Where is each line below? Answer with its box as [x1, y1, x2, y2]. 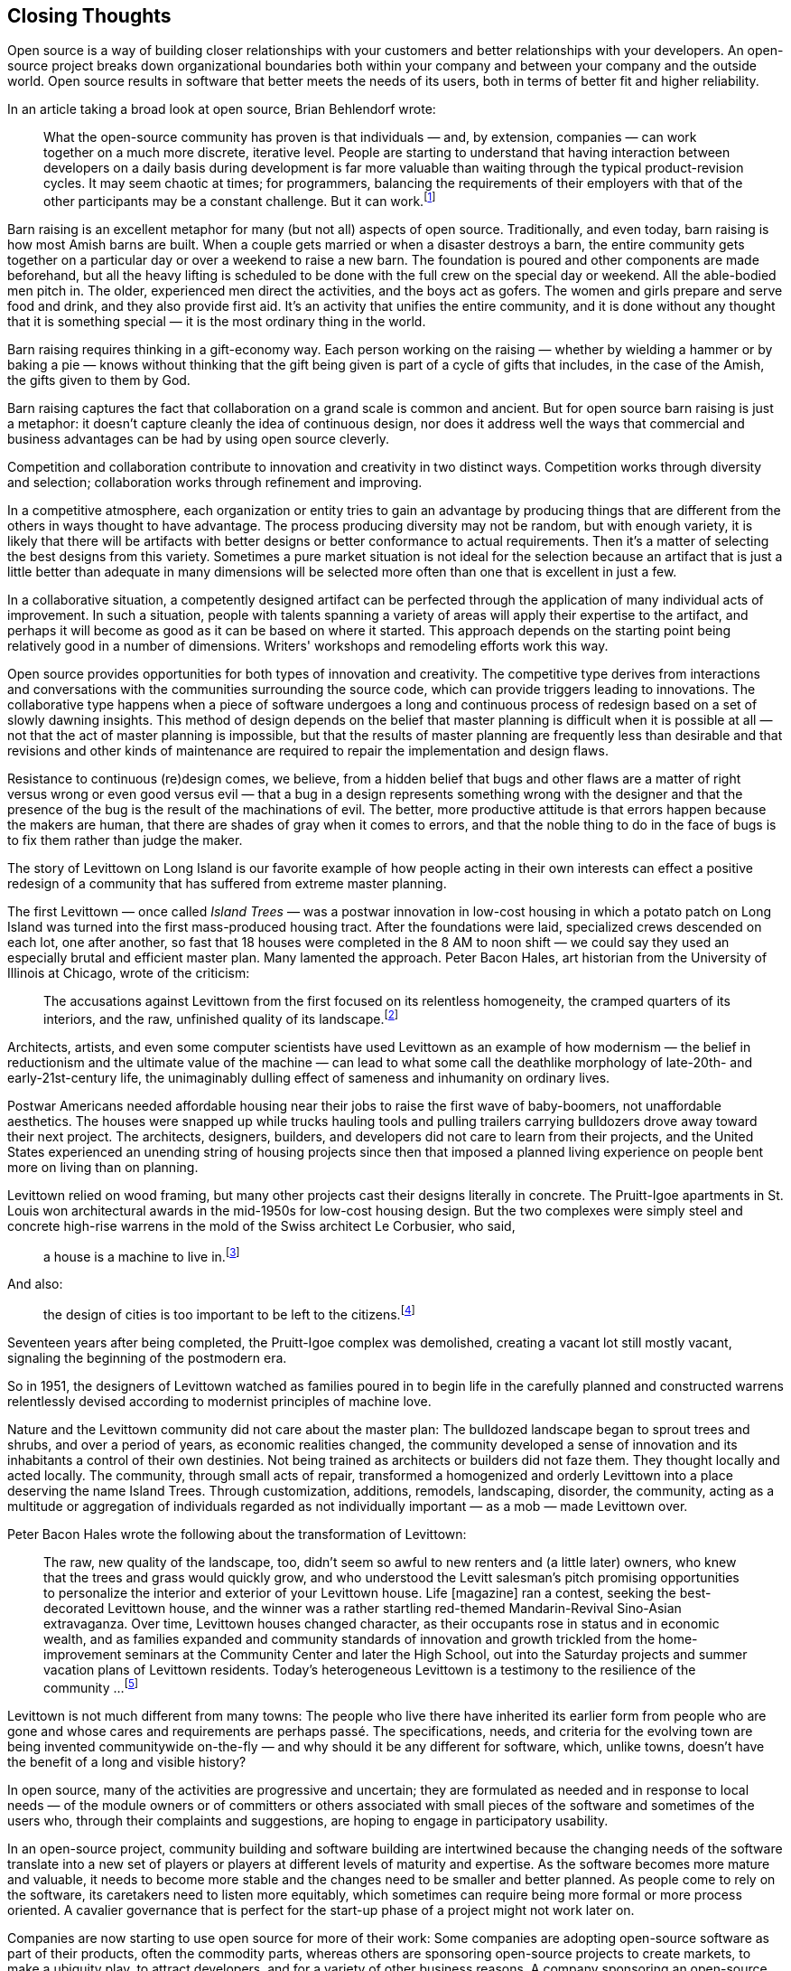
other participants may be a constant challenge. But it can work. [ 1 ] [43, 191, 436, 210]
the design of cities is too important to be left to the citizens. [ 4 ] [43, 1304, 415, 1323]
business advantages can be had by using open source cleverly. [7, 431, 390, 447]
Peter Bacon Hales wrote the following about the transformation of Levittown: [7, 1526, 467, 1543]
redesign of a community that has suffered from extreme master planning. [7, 876, 447, 892]
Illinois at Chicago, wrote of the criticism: [7, 965, 250, 981]
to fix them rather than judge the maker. [7, 832, 243, 849]
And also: [7, 1276, 63, 1292]
